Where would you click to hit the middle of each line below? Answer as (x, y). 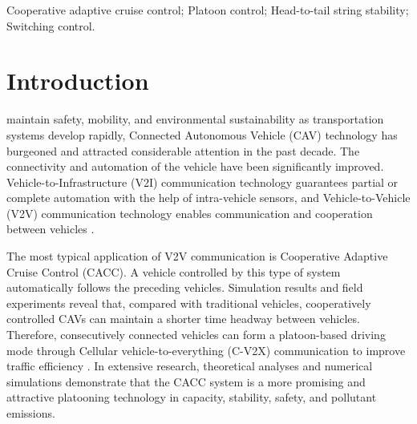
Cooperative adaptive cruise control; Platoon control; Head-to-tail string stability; (208, 10)
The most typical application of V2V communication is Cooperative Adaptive (197, 256)
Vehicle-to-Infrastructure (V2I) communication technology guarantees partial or (202, 182)
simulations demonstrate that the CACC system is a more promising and (186, 381)
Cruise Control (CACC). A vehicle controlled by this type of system (174, 271)
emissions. (31, 413)
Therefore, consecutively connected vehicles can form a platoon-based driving (196, 335)
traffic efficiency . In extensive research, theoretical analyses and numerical (190, 366)
